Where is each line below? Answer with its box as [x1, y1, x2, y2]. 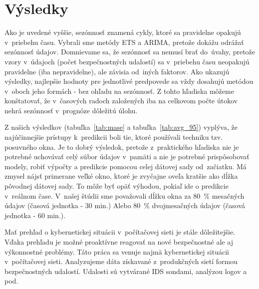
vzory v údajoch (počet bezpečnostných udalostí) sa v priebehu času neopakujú [4, 56, 250, 66]
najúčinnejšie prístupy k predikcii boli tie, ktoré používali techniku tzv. [4, 132, 223, 142]
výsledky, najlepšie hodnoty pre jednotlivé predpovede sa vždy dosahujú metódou [4, 76, 254, 86]
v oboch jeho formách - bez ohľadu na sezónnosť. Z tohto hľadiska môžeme [4, 85, 234, 96]
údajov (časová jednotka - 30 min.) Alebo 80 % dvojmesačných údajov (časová [4, 200, 246, 211]
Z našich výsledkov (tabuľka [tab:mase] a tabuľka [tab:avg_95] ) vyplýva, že [4, 122, 238, 132]
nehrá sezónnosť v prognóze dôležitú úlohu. [4, 105, 138, 115]
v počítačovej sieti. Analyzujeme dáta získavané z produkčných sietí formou [4, 256, 238, 267]
